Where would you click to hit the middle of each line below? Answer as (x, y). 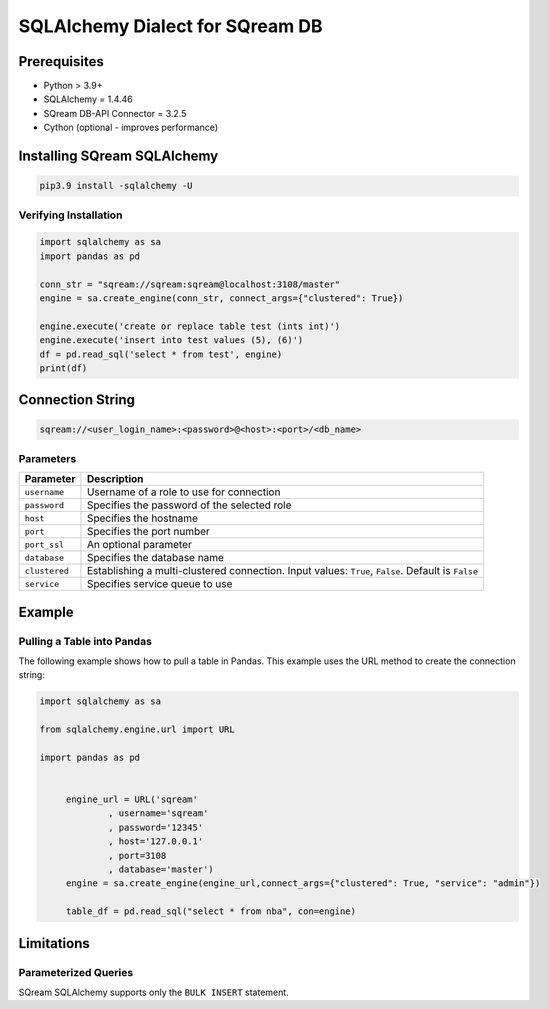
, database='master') (161, 869)
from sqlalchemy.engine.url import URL (137, 729)
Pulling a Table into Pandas (85, 641)
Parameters (47, 458)
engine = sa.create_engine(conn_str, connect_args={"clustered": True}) (221, 298)
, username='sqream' (158, 813)
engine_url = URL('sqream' (132, 799)
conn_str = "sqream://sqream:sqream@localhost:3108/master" (190, 284)
